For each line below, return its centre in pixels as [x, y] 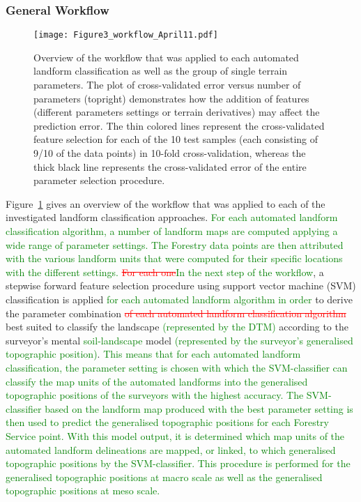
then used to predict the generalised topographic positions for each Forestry [168, 422]
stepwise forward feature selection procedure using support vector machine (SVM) [181, 286]
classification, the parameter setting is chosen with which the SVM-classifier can [177, 367]
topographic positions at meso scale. [83, 490]
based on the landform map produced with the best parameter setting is [199, 408]
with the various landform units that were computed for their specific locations [174, 258]
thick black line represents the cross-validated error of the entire [170, 166]
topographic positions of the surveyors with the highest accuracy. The [155, 395]
